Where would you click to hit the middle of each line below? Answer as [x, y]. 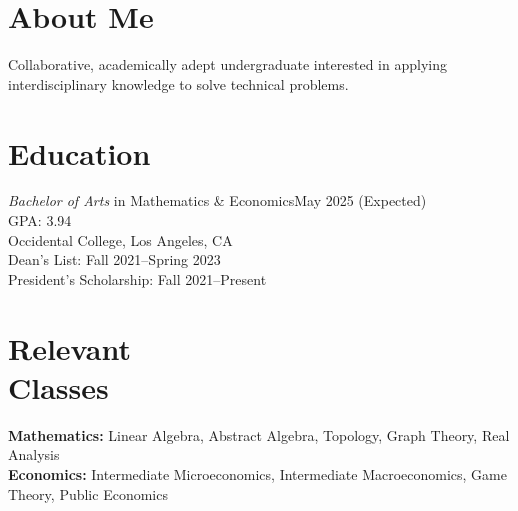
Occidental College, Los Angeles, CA [120, 239]
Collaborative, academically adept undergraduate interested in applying [227, 64]
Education [79, 152]
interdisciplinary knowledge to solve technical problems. [178, 83]
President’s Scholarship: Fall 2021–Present [137, 278]
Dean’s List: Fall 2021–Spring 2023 [114, 259]
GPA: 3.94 [40, 220]
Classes [58, 386]
